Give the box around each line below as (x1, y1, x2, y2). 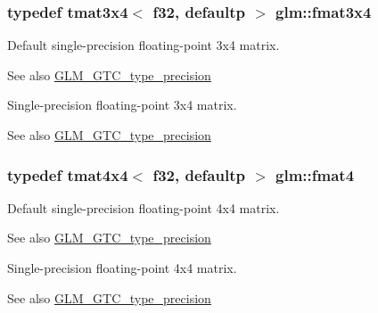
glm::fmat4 (275, 163, 355, 185)
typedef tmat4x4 (7, 163, 128, 185)
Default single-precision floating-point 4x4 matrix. (7, 198, 280, 217)
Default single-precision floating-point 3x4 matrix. (7, 36, 280, 54)
